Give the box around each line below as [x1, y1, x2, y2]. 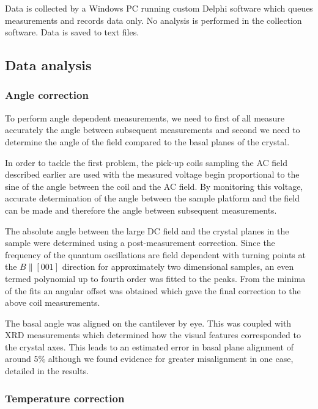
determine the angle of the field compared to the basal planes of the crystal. [5, 135, 290, 148]
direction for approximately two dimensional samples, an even [62, 260, 294, 273]
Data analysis [5, 56, 92, 74]
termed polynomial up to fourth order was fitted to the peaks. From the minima [5, 272, 306, 284]
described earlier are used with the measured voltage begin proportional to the [5, 168, 300, 181]
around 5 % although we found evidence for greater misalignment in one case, [5, 352, 294, 365]
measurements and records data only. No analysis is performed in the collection [5, 13, 302, 26]
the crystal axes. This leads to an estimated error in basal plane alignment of [5, 340, 294, 353]
